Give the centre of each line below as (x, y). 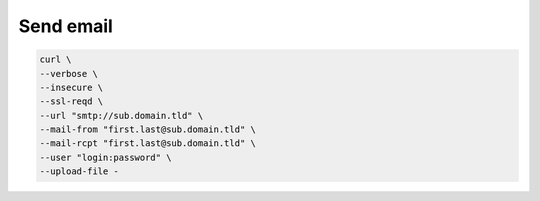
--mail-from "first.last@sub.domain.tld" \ (148, 129)
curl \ (55, 59)
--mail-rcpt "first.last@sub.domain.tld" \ (148, 143)
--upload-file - (79, 171)
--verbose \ (69, 73)
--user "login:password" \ (105, 157)
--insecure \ (71, 87)
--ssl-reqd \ (71, 101)
